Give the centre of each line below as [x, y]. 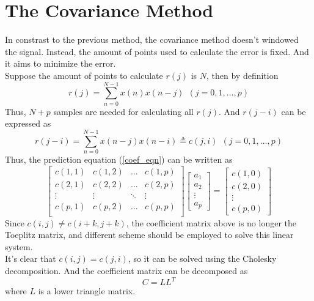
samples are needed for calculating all [123, 111]
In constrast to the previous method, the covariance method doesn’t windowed [152, 39]
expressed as [28, 123]
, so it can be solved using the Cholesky [202, 258]
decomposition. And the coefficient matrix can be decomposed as [126, 271]
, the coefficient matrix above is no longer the [211, 222]
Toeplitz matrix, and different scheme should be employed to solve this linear [149, 235]
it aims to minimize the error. [60, 63]
